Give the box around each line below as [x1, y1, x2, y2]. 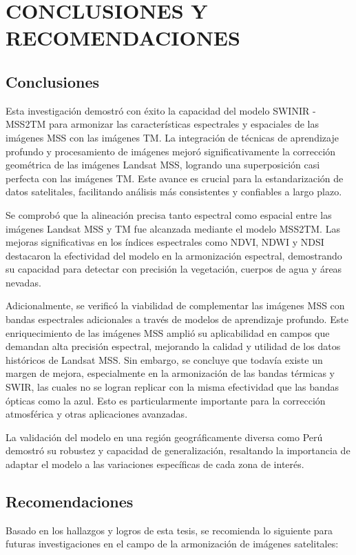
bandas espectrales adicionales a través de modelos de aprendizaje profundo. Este [6, 312, 348, 327]
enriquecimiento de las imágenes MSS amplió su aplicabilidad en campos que [6, 325, 330, 340]
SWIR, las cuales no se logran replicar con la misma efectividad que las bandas [6, 380, 339, 394]
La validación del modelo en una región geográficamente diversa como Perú [6, 429, 323, 444]
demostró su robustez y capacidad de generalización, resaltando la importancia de [6, 443, 350, 458]
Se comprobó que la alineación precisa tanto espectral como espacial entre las [6, 207, 332, 222]
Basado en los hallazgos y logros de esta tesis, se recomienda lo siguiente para [6, 523, 333, 537]
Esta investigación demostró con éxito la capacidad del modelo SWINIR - [6, 103, 316, 117]
